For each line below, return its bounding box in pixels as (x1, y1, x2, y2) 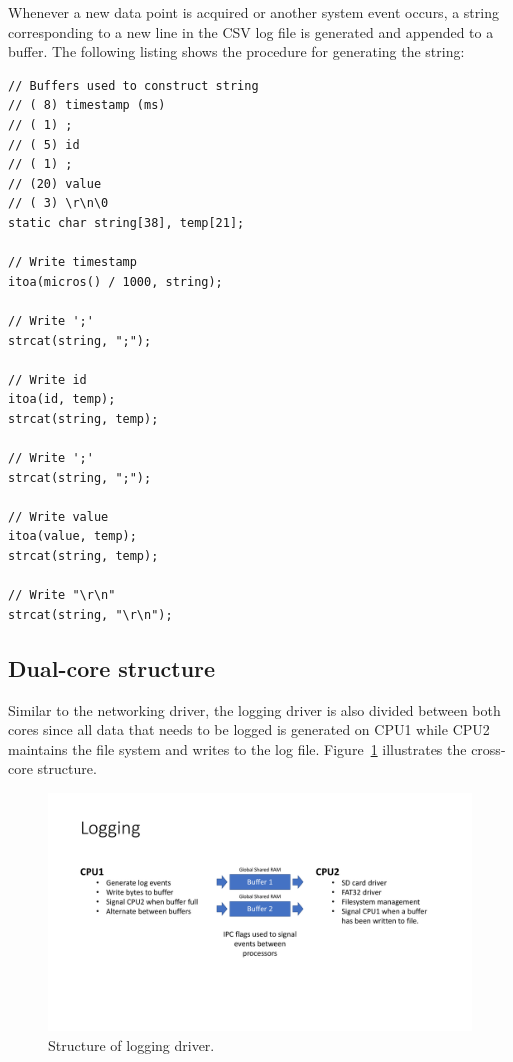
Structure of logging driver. (48, 1035, 215, 1056)
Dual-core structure (8, 652, 216, 683)
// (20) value (8, 176, 102, 191)
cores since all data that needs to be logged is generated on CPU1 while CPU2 (8, 719, 490, 740)
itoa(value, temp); (8, 529, 137, 544)
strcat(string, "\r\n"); (8, 607, 173, 622)
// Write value (8, 509, 109, 524)
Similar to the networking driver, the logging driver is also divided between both (8, 699, 501, 720)
